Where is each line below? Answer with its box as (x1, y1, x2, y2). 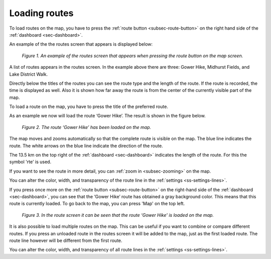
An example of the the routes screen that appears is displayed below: (9, 41, 153, 47)
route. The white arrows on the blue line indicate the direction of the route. (9, 143, 163, 149)
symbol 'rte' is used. (9, 159, 52, 165)
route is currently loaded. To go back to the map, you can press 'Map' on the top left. (9, 201, 185, 207)
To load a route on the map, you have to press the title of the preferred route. (9, 103, 168, 110)
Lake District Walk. (9, 71, 48, 77)
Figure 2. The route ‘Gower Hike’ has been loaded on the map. (22, 124, 152, 130)
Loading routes (9, 8, 74, 19)
